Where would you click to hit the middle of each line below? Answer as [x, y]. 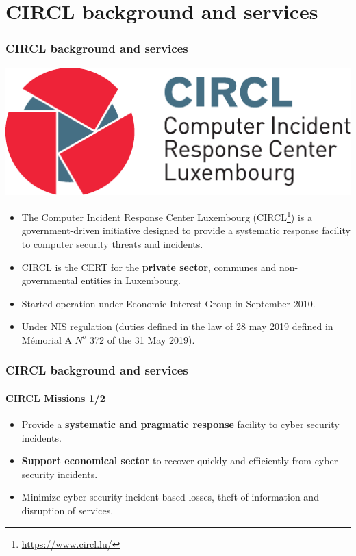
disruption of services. [67, 510]
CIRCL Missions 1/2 [55, 397]
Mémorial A [47, 339]
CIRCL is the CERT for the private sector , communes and [149, 267]
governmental [50, 280]
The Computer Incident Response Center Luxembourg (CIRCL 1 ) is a [167, 216]
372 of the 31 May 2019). [142, 339]
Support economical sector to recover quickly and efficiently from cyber [180, 460]
